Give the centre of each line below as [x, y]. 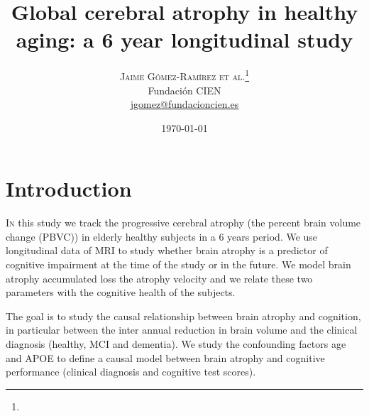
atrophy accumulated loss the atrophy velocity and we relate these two [159, 278]
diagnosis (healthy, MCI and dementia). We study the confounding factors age [176, 344]
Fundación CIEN [184, 90]
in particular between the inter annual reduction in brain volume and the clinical [182, 330]
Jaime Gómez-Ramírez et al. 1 [184, 75]
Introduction [69, 188]
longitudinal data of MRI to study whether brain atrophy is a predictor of [167, 250]
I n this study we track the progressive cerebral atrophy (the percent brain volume [183, 223]
